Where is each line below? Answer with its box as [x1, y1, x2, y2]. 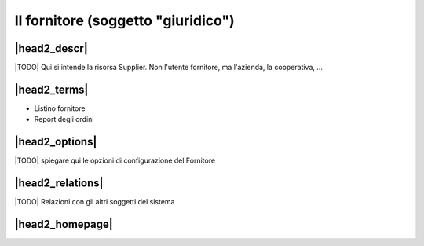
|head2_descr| [14, 42, 88, 55]
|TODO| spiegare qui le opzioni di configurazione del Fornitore [14, 156, 216, 165]
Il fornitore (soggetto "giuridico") [14, 12, 235, 29]
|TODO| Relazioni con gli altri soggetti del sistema [14, 197, 175, 207]
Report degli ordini [34, 115, 94, 124]
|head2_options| [14, 135, 97, 149]
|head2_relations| [14, 177, 104, 190]
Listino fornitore [34, 103, 86, 113]
